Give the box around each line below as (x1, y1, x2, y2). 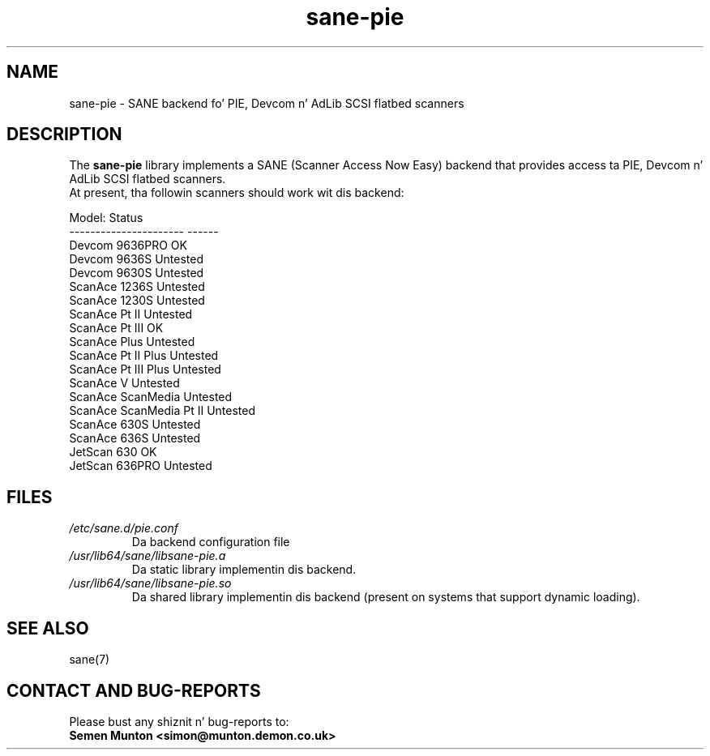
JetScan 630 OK (69, 445, 157, 459)
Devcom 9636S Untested (69, 252, 204, 267)
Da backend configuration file (131, 535, 290, 549)
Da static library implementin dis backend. (131, 562, 357, 577)
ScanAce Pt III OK (69, 321, 164, 335)
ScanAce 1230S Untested (69, 293, 205, 308)
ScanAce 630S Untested (69, 417, 201, 432)
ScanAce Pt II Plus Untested (69, 348, 219, 363)
